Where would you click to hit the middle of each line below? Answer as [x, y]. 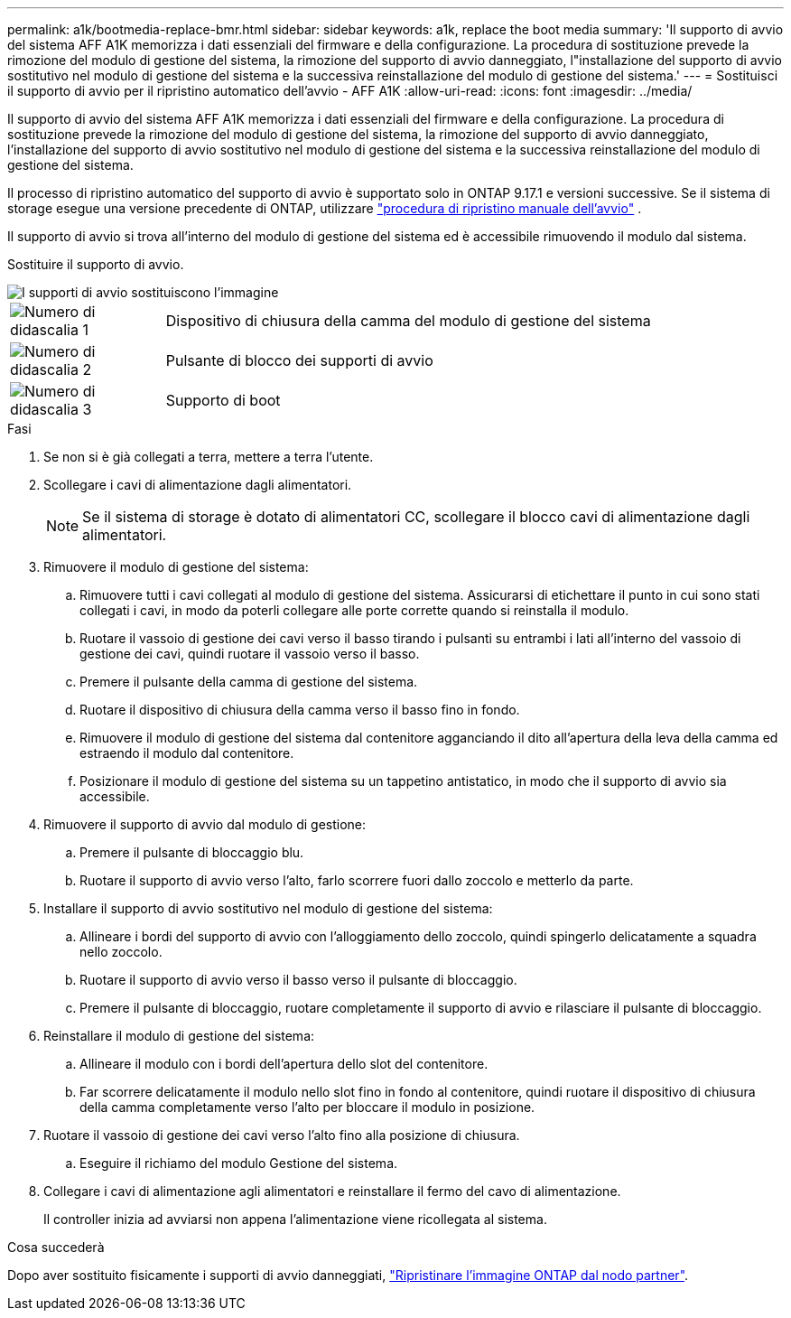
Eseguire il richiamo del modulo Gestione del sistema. [239, 1163]
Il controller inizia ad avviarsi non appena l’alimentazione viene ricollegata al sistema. [295, 1219]
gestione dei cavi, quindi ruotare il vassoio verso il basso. [250, 654]
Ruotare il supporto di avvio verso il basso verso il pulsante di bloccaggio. [298, 980]
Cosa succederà [56, 1247]
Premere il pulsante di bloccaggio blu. [192, 852]
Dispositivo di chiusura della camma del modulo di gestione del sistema [408, 321]
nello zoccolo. [121, 952]
